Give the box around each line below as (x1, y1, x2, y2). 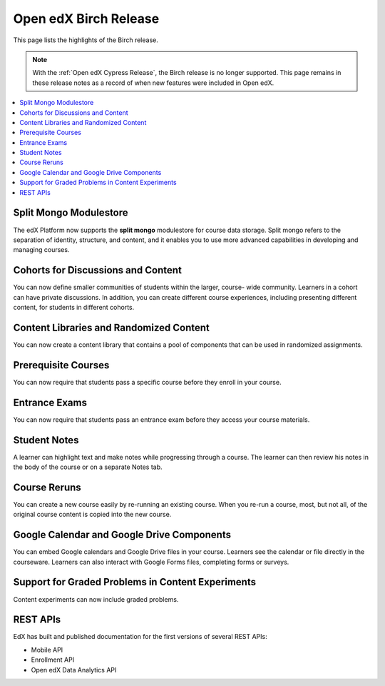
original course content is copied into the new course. (13, 510, 172, 519)
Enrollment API (31, 655, 75, 664)
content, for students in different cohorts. (13, 303, 135, 311)
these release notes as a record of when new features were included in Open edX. (32, 79, 274, 87)
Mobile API (31, 645, 63, 654)
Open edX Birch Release (13, 11, 160, 26)
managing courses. (13, 246, 70, 254)
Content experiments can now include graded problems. (13, 595, 179, 603)
